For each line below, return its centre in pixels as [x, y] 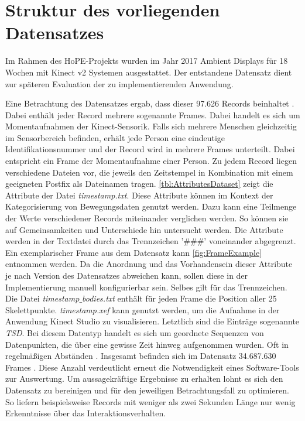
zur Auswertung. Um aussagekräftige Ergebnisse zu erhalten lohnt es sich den [144, 379]
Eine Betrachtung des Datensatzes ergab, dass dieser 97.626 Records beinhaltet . [150, 103]
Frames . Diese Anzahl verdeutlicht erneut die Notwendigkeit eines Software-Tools [152, 367]
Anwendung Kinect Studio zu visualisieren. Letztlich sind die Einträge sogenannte [152, 321]
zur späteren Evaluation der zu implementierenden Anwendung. [119, 83]
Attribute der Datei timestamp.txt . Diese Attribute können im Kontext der [139, 195]
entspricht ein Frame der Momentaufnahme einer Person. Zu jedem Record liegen [151, 161]
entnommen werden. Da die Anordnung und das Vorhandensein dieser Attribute [149, 264]
